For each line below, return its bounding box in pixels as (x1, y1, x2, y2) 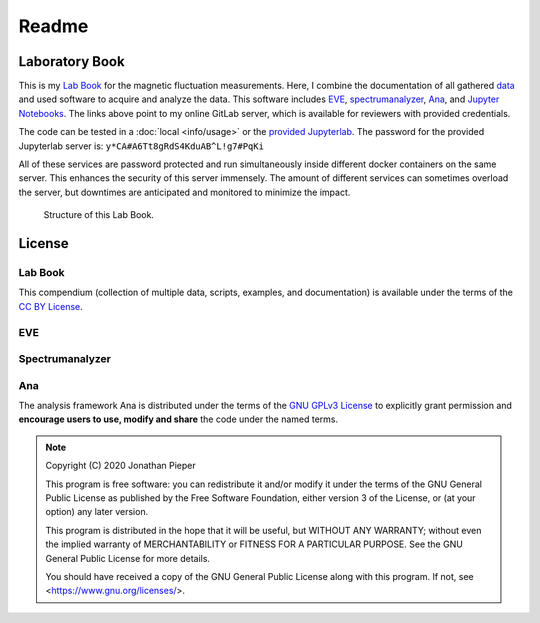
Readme (18, 15, 89, 37)
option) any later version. (45, 506, 149, 518)
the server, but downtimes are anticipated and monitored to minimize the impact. (18, 186, 351, 198)
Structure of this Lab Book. (43, 209, 155, 221)
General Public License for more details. (45, 552, 210, 564)
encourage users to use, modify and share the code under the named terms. (18, 413, 339, 425)
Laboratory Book (18, 53, 125, 70)
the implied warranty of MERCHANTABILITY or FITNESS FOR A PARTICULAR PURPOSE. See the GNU (45, 538, 464, 550)
